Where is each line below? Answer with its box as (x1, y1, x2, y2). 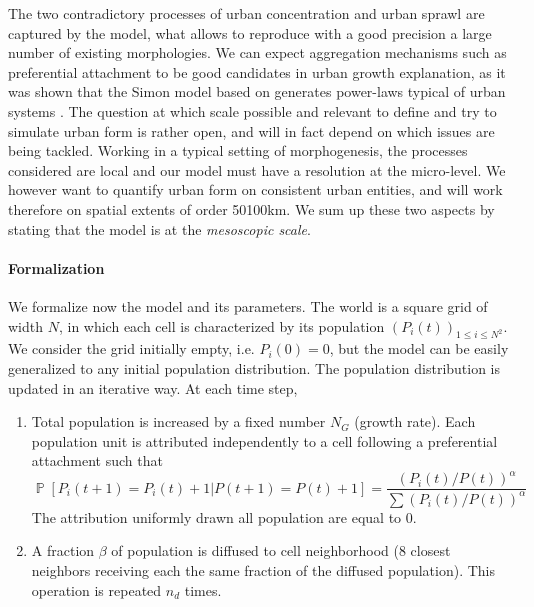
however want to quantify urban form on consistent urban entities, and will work (8, 179, 503, 200)
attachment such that (31, 450, 163, 471)
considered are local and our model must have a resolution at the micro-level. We (8, 159, 506, 180)
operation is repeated (31, 579, 162, 600)
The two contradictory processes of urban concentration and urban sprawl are (8, 3, 485, 23)
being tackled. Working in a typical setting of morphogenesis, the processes (8, 140, 468, 161)
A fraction (31, 540, 95, 561)
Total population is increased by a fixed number (31, 411, 326, 432)
